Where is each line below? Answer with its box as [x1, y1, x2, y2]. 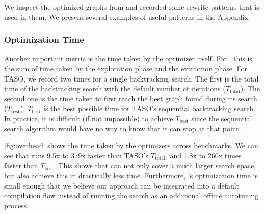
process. [4, 200, 29, 210]
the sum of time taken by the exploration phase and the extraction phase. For [4, 63, 247, 73]
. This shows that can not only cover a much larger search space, [54, 160, 256, 171]
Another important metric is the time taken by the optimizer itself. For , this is [4, 53, 252, 64]
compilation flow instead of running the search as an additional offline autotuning [4, 190, 259, 201]
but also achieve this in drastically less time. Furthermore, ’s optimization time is [4, 170, 258, 180]
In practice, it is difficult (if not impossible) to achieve [4, 113, 173, 123]
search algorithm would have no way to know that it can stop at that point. [4, 123, 241, 133]
